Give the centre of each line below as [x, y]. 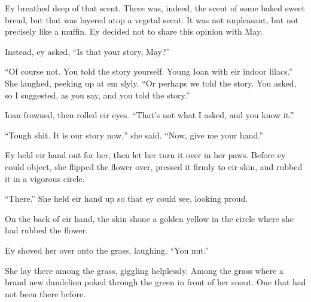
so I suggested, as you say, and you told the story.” [97, 95]
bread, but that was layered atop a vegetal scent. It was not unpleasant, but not [152, 19]
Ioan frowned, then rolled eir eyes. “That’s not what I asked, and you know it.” [150, 115]
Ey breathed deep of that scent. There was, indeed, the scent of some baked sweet [155, 8]
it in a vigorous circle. [45, 178]
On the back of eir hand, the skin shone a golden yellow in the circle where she [149, 218]
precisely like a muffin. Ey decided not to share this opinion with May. [134, 31]
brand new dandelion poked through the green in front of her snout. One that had [155, 282]
